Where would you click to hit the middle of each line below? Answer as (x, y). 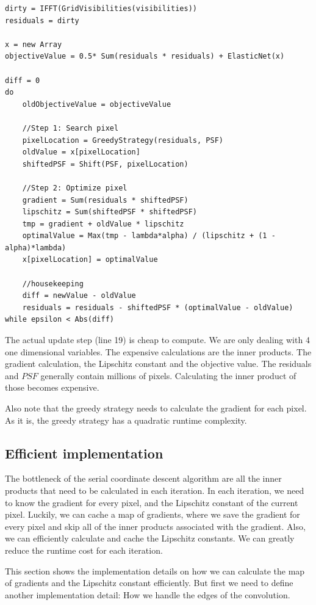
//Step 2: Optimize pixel (75, 188)
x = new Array (34, 44)
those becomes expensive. (52, 387)
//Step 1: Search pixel (70, 128)
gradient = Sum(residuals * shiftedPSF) (105, 200)
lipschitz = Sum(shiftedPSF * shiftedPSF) (110, 212)
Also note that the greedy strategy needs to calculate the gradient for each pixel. (156, 408)
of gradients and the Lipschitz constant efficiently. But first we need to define (149, 583)
